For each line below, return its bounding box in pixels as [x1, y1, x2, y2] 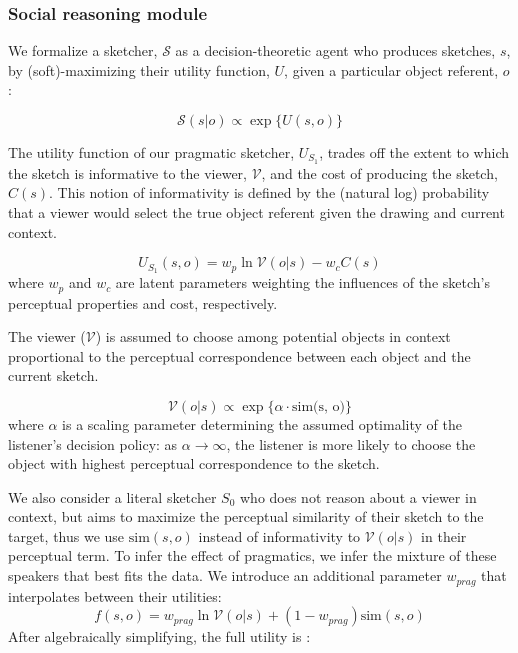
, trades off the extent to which [319, 142, 509, 162]
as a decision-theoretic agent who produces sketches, [175, 40, 496, 61]
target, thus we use [8, 525, 125, 546]
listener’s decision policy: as [8, 433, 178, 454]
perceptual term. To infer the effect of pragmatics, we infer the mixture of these [8, 545, 497, 566]
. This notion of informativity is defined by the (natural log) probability [49, 182, 490, 203]
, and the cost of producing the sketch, [261, 162, 498, 183]
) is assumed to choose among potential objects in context [95, 326, 451, 347]
